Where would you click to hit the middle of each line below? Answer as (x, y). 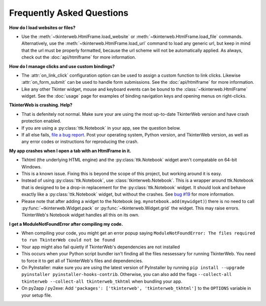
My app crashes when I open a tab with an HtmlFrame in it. (70, 151)
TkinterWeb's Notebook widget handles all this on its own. (81, 215)
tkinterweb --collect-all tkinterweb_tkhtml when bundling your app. (102, 281)
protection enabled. (41, 121)
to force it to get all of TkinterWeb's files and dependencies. (82, 261)
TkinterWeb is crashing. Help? (41, 105)
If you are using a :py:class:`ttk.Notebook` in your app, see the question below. (101, 128)
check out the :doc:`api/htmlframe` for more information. (79, 57)
